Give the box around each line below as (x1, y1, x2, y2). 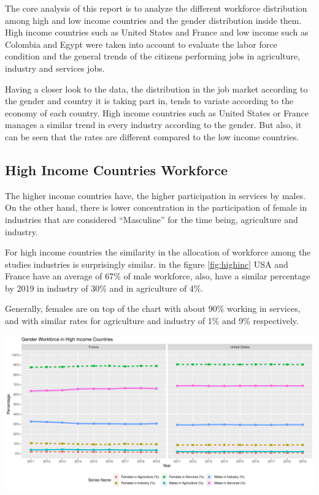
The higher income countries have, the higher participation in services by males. (5, 189, 306, 202)
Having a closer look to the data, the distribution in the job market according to (5, 82, 308, 95)
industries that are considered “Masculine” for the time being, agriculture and (5, 213, 298, 225)
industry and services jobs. (5, 61, 105, 74)
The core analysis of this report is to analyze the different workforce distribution (5, 2, 307, 14)
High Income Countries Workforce (5, 160, 228, 179)
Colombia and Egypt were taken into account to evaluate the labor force (5, 37, 277, 50)
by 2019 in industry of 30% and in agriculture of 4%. (5, 281, 204, 294)
